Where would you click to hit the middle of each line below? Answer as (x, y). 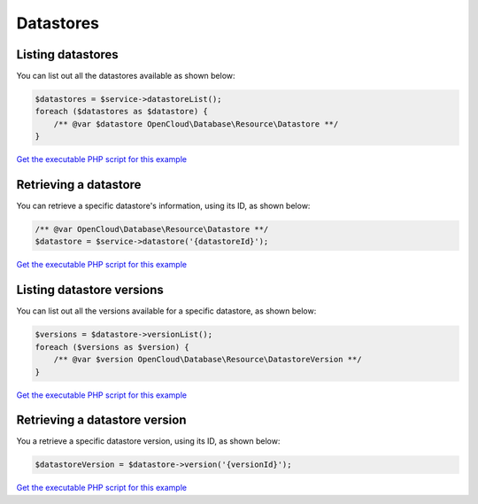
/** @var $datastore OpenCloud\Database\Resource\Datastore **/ (196, 124)
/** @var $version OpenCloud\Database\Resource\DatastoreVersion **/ (208, 360)
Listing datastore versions (90, 290)
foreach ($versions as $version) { (112, 347)
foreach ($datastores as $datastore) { (121, 112)
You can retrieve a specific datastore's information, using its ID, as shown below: (163, 206)
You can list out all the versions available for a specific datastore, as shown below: (166, 311)
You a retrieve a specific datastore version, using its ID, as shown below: (148, 441)
